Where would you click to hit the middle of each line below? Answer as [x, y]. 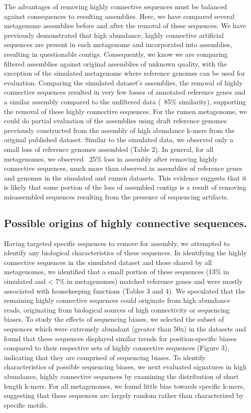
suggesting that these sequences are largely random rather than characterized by [124, 395]
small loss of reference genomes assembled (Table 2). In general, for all [109, 149]
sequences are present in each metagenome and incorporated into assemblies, [118, 44]
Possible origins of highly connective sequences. [125, 223]
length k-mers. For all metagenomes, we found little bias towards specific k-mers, [125, 386]
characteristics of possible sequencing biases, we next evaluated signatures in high [125, 367]
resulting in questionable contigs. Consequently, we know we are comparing [116, 54]
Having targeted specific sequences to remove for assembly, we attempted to [117, 243]
